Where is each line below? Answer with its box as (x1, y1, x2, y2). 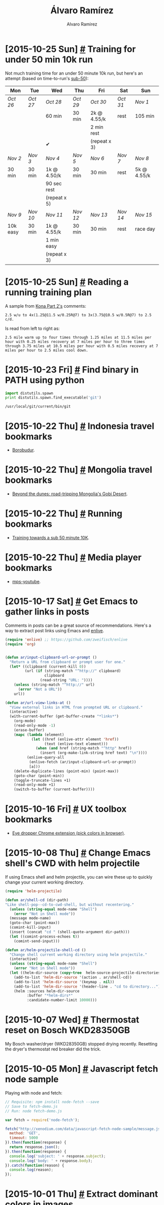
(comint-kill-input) (9, 925, 51, 930)
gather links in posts (5, 606, 89, 617)
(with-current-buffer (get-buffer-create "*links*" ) (9, 714, 119, 719)
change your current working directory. (5, 879, 84, 885)
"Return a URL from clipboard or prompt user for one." (9, 659, 125, 665)
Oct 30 (90, 98, 106, 105)
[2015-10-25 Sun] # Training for (5, 43, 136, 54)
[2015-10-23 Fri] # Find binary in (5, 364, 139, 375)
